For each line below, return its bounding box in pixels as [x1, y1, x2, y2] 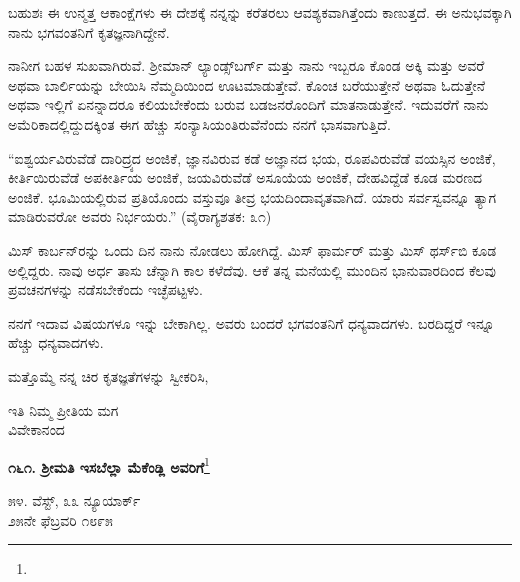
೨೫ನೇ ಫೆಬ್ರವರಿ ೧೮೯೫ [8, 509, 113, 530]
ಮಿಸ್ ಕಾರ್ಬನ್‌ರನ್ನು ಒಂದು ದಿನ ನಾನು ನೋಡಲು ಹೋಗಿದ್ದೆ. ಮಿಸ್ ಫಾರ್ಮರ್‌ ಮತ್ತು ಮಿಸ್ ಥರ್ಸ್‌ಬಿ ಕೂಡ [8, 239, 497, 260]
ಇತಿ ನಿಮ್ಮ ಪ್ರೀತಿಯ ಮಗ [8, 399, 119, 420]
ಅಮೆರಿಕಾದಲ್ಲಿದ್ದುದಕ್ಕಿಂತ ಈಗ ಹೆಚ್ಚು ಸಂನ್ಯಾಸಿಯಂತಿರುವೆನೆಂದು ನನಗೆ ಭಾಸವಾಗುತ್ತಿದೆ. [8, 113, 391, 134]
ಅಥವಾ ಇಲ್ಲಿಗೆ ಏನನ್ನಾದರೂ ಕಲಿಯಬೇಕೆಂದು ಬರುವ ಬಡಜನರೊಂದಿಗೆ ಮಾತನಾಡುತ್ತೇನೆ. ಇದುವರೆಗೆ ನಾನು [8, 94, 489, 115]
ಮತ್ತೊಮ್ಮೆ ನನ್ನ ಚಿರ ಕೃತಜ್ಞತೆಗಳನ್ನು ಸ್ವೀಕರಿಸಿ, [8, 365, 209, 386]
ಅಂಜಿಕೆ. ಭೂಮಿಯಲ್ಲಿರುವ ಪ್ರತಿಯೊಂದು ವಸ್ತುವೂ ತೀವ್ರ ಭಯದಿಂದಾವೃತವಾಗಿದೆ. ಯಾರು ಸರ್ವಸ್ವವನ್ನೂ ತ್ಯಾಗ [8, 186, 497, 207]
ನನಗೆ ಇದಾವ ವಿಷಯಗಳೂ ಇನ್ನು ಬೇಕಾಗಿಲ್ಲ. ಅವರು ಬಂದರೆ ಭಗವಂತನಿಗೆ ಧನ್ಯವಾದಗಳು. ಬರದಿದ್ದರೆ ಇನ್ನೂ [8, 312, 495, 333]
